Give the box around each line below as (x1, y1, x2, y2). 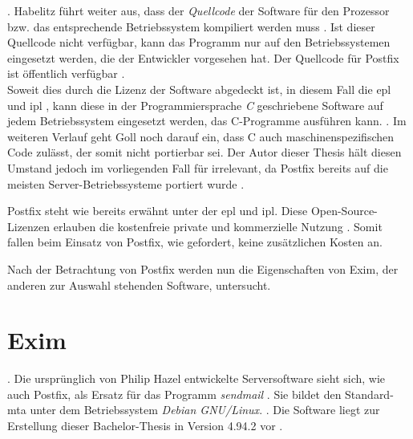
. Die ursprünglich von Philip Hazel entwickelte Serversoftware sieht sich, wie (7, 370, 386, 387)
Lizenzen (7, 217, 51, 234)
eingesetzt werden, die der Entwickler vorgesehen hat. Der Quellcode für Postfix (7, 49, 399, 66)
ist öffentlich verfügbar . (7, 65, 125, 82)
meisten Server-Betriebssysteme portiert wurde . (7, 175, 245, 192)
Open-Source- (310, 202, 378, 219)
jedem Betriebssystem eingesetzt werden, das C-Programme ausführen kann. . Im (7, 112, 407, 129)
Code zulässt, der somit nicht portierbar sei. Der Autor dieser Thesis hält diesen (7, 144, 402, 161)
